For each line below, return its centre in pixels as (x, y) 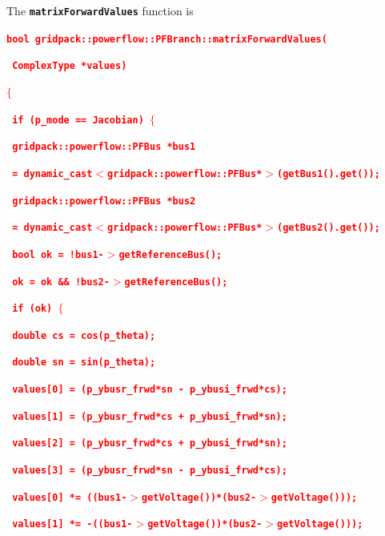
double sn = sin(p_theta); (84, 363)
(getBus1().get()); (329, 173)
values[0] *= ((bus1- (70, 497)
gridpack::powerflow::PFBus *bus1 (104, 147)
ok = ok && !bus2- (61, 282)
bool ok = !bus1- (58, 254)
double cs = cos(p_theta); (84, 335)
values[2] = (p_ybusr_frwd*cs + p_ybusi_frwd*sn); (150, 443)
